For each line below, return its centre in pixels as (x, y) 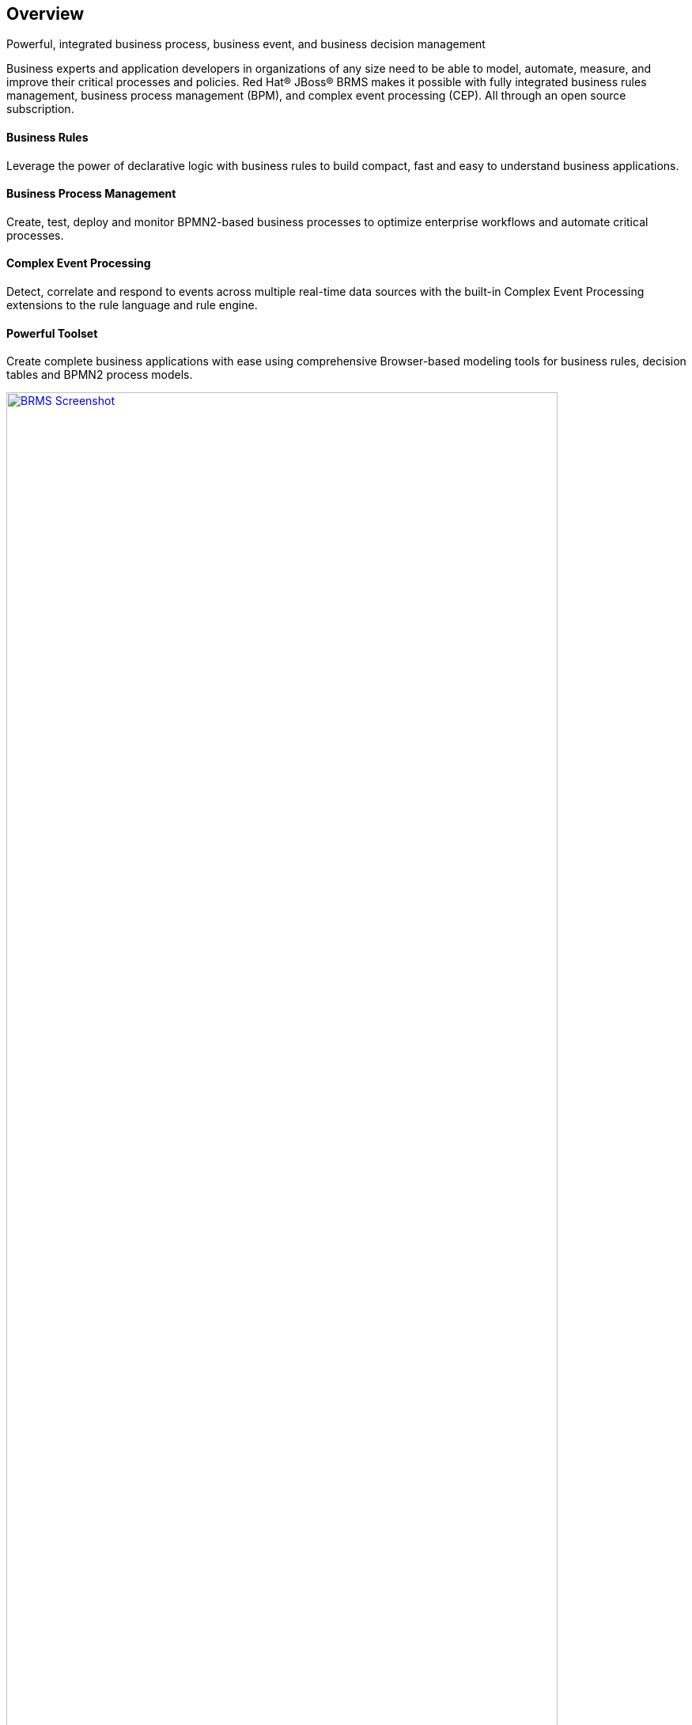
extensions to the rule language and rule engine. (132, 305)
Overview (45, 14)
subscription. (40, 109)
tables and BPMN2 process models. (100, 375)
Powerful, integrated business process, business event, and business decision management (246, 44)
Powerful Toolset (52, 333)
